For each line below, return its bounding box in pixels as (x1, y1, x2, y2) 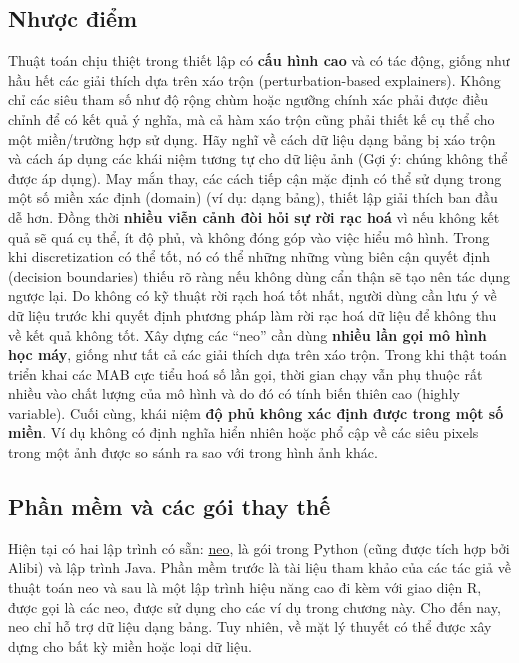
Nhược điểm (8, 3, 138, 34)
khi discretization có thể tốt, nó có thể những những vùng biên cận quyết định (8, 246, 491, 267)
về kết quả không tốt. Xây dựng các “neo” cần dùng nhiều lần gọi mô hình (8, 324, 487, 345)
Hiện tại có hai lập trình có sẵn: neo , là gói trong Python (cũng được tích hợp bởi (8, 537, 510, 558)
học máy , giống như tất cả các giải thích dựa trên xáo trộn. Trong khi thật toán (8, 344, 507, 365)
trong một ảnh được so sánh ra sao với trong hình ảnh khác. (8, 442, 378, 463)
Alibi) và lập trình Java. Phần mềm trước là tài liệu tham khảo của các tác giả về (8, 557, 511, 578)
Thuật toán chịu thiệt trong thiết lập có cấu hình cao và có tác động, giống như (8, 50, 510, 71)
